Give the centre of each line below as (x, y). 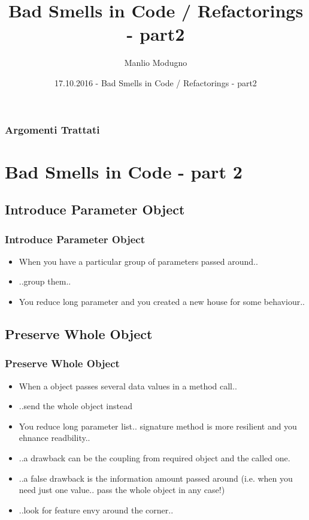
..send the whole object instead (75, 406)
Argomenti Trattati (52, 129)
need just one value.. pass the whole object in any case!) (122, 490)
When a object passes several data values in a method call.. (128, 386)
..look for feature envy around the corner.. (96, 510)
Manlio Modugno (156, 63)
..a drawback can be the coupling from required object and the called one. (154, 457)
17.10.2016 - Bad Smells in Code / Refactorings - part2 (156, 82)
